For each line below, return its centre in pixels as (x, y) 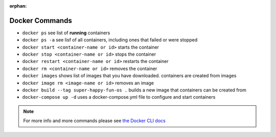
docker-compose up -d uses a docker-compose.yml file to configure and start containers (119, 97)
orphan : (18, 6)
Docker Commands (41, 20)
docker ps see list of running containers (66, 33)
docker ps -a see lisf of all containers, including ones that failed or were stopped (110, 40)
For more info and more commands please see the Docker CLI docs (94, 121)
